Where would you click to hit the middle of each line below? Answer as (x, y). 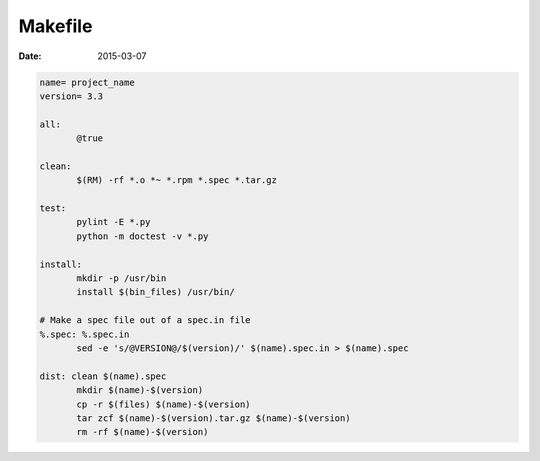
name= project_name (87, 82)
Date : (30, 56)
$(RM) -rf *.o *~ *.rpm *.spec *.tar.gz (176, 180)
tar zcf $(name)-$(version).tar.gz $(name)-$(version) (213, 418)
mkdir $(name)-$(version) (140, 390)
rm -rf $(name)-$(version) (142, 432)
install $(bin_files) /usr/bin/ (155, 292)
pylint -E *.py (113, 222)
